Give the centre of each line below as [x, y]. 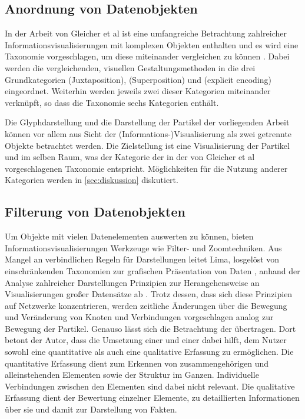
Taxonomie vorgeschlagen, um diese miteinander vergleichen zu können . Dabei [147, 56]
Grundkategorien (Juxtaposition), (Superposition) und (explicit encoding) [138, 79]
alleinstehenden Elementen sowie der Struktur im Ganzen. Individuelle [132, 375]
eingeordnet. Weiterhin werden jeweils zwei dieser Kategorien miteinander [138, 91]
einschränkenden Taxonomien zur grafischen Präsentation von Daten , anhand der [152, 270]
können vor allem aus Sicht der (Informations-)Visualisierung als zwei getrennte [148, 133]
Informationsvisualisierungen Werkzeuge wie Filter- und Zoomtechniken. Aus [143, 247]
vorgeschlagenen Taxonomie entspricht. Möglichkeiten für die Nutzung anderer [146, 168]
